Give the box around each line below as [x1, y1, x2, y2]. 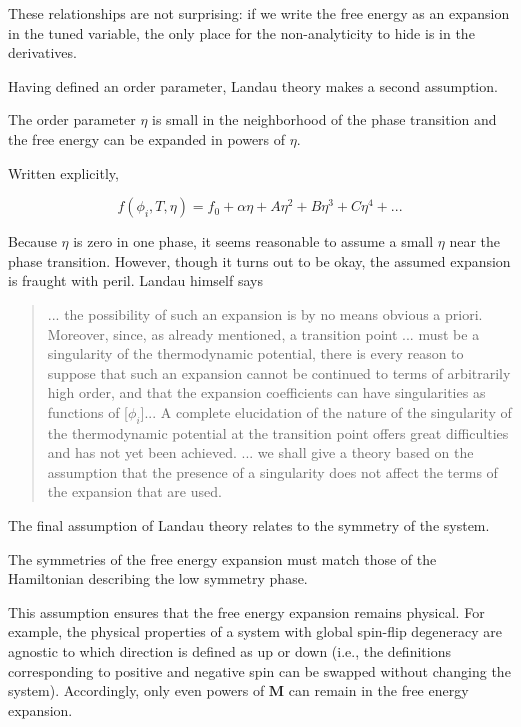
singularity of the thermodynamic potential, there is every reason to [47, 343, 464, 364]
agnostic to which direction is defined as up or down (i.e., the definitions [8, 641, 451, 662]
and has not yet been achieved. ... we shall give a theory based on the [47, 442, 474, 463]
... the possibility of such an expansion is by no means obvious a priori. [47, 303, 483, 324]
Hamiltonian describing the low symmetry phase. [8, 568, 308, 589]
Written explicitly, [8, 162, 119, 183]
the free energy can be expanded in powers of [8, 128, 286, 149]
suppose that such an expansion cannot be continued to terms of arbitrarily [47, 362, 511, 383]
